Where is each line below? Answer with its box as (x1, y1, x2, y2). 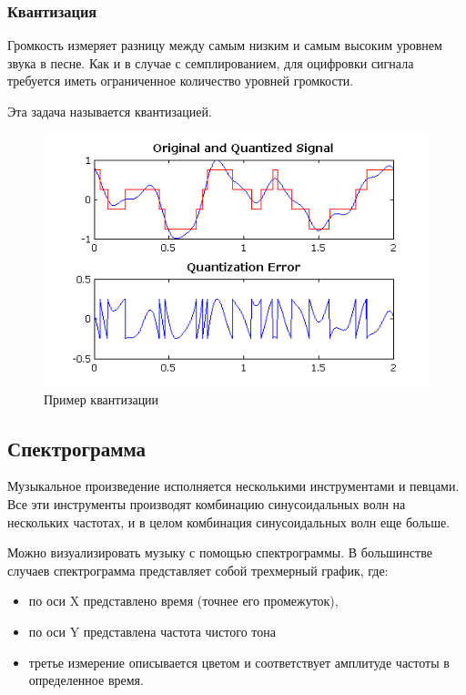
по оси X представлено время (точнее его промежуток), (28, 591, 339, 610)
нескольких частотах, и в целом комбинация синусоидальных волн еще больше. (7, 512, 451, 531)
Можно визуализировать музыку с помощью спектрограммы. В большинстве (7, 543, 432, 562)
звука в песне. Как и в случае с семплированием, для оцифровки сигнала (7, 53, 414, 72)
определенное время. (28, 670, 144, 690)
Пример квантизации (44, 389, 159, 408)
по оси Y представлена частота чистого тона (28, 622, 276, 640)
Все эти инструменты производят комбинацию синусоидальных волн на (7, 495, 406, 514)
